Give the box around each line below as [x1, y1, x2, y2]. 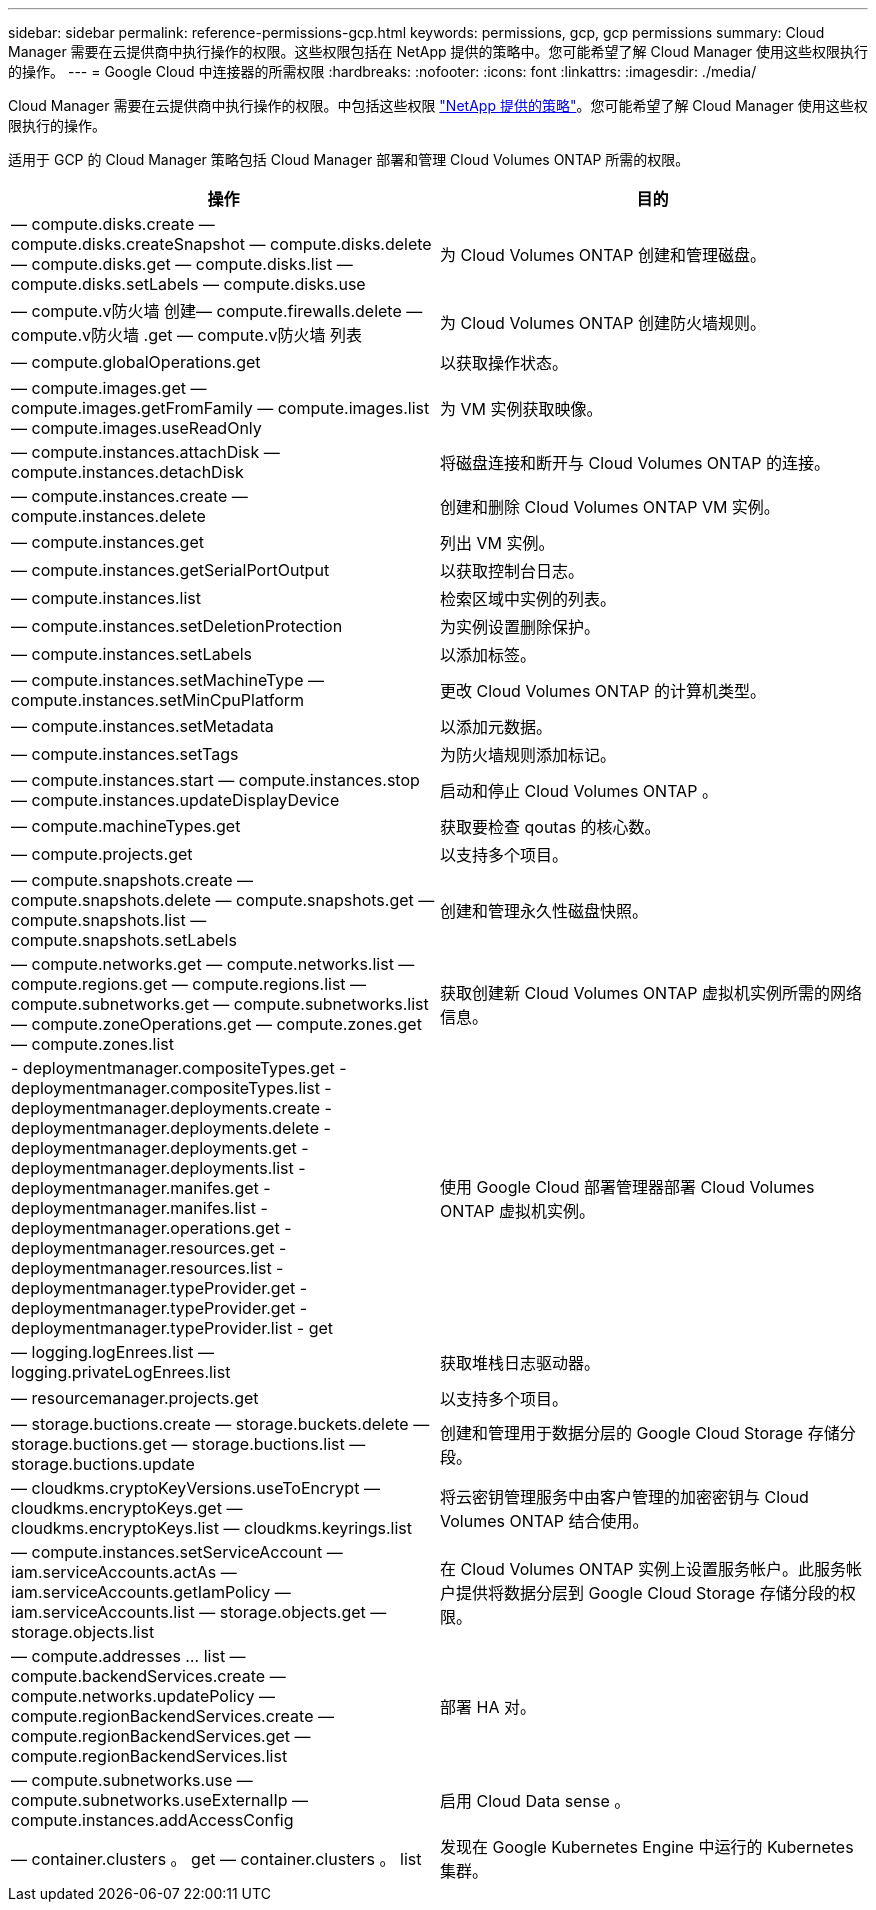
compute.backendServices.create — [11, 1666, 286, 1686]
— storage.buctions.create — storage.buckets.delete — [11, 1414, 430, 1434]
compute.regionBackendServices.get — [11, 1726, 311, 1746]
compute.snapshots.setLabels [11, 930, 237, 950]
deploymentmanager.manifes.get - [11, 1178, 271, 1198]
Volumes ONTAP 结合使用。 [440, 1511, 649, 1531]
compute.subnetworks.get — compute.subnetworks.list [11, 994, 429, 1014]
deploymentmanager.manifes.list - [11, 1198, 268, 1218]
